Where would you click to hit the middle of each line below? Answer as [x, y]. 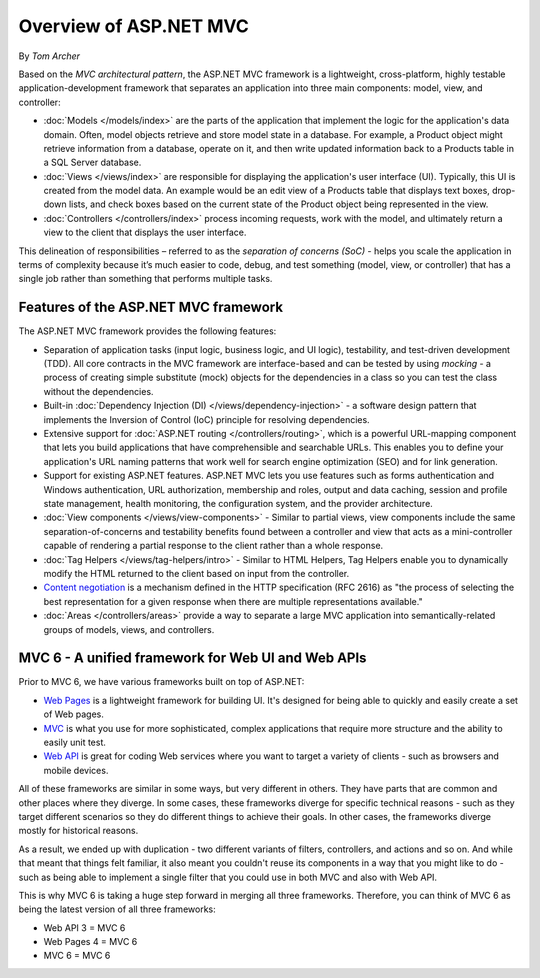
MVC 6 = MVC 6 [77, 956]
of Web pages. [74, 714]
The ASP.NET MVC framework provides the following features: [147, 331]
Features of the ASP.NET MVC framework [151, 307]
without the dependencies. [98, 391]
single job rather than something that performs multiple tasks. [145, 279]
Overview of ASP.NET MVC [134, 26]
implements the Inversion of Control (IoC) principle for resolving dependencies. [206, 419]
